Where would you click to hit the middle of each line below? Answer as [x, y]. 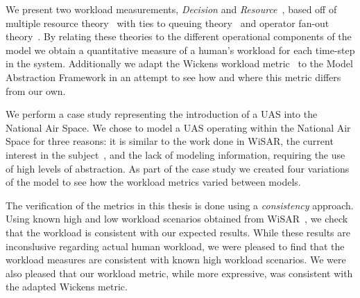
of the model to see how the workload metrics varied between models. [153, 182]
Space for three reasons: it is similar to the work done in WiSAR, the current [170, 141]
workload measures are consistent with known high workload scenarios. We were [176, 260]
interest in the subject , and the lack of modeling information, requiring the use [175, 154]
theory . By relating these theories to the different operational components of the [179, 36]
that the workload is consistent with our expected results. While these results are [178, 232]
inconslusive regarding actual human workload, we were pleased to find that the [175, 246]
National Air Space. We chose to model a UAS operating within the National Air [178, 127]
